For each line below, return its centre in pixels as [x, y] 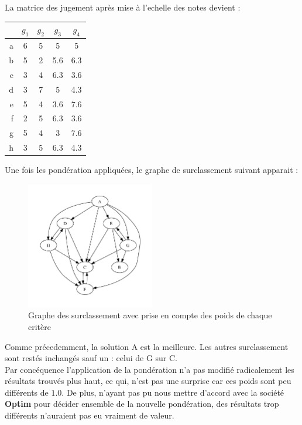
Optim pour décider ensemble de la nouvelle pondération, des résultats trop [142, 404]
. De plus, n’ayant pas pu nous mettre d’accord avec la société [173, 392]
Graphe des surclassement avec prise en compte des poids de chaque [150, 315]
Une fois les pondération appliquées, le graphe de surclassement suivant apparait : [152, 170]
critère [40, 326]
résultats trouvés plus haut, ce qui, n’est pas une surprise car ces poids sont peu [148, 381]
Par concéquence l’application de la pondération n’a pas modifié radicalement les [150, 369]
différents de [27, 392]
